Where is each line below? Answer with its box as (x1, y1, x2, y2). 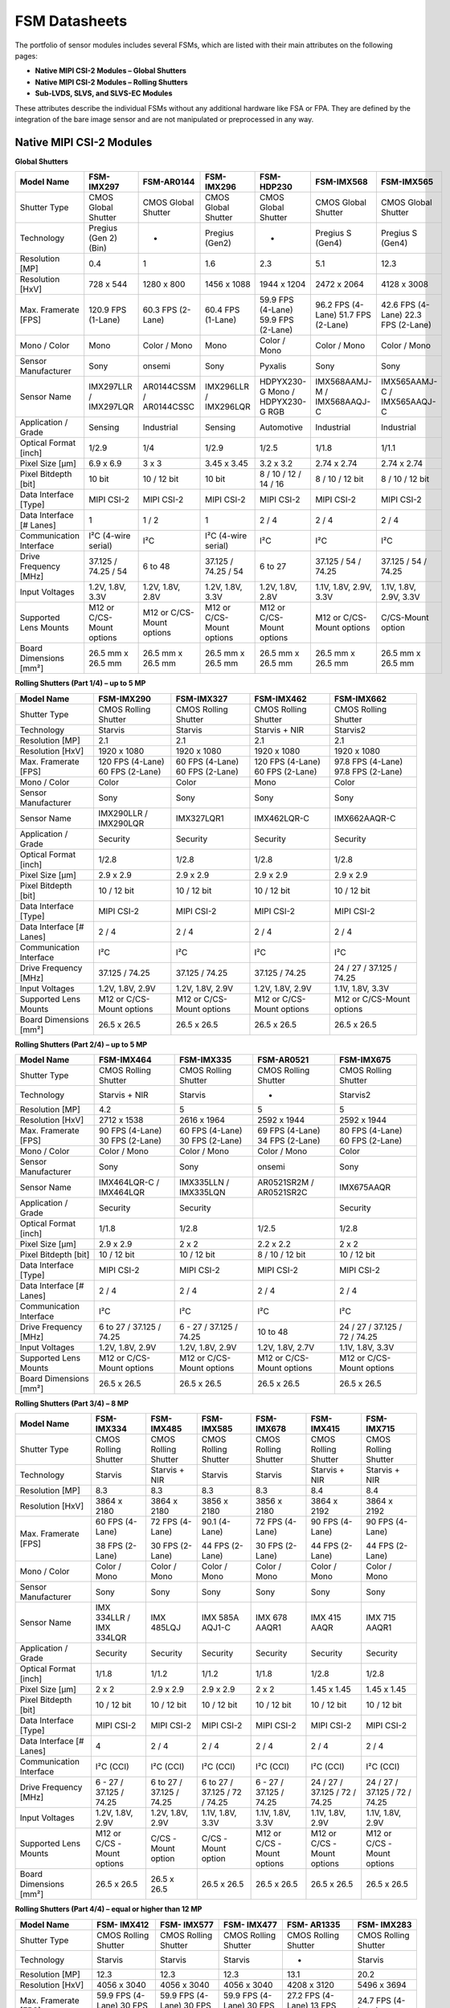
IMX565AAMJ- (380, 376, 438, 387)
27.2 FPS (286, 1990, 321, 2001)
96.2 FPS (315, 300, 350, 311)
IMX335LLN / (179, 1177, 230, 1188)
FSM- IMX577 (159, 1919, 214, 1930)
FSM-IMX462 (254, 693, 307, 704)
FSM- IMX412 (96, 1919, 149, 1930)
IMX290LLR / (97, 807, 149, 818)
